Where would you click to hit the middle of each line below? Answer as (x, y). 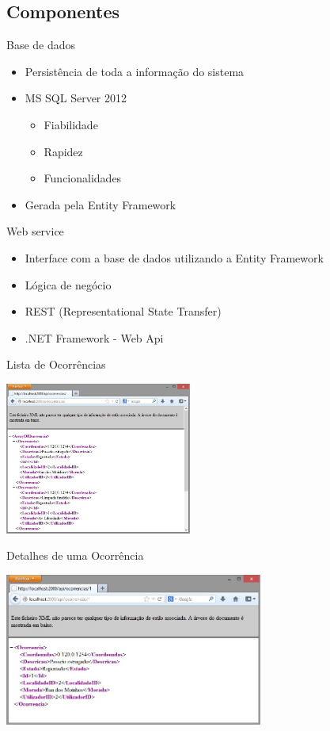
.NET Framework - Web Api (94, 337)
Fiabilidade (71, 124)
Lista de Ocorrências (56, 364)
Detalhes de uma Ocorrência (75, 555)
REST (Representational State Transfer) (123, 311)
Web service (35, 231)
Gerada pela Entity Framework (101, 204)
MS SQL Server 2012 (76, 98)
